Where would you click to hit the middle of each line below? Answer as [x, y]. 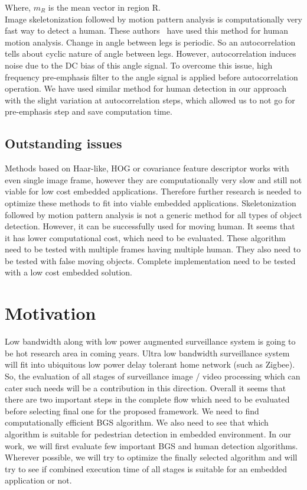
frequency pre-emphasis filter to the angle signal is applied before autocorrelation [151, 77]
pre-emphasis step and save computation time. [89, 111]
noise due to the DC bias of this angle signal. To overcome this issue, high [139, 65]
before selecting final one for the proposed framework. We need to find [132, 411]
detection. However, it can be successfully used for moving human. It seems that [150, 226]
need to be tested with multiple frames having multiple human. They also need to [153, 249]
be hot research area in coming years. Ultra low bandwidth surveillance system [147, 353]
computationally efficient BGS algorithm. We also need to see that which [137, 422]
